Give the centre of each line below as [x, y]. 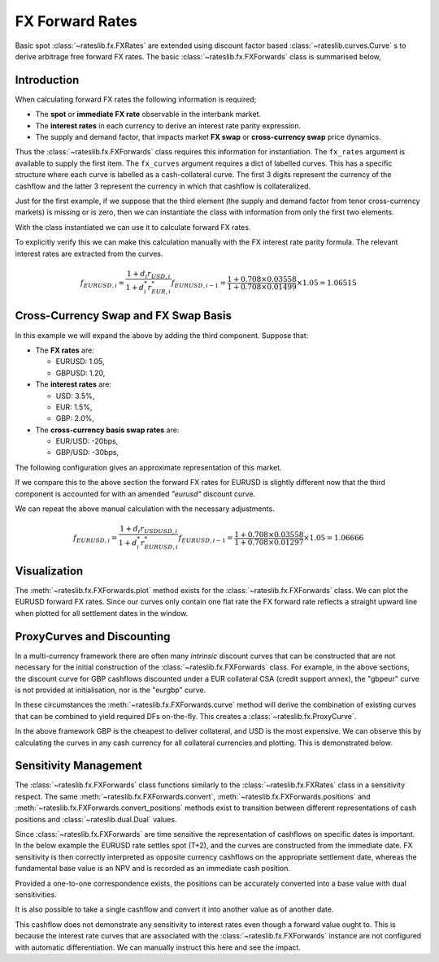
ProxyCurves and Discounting [93, 637]
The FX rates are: [65, 350]
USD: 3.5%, [75, 396]
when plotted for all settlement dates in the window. [102, 613]
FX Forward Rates [76, 21]
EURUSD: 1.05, [80, 362]
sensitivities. [36, 895]
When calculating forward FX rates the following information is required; [136, 99]
